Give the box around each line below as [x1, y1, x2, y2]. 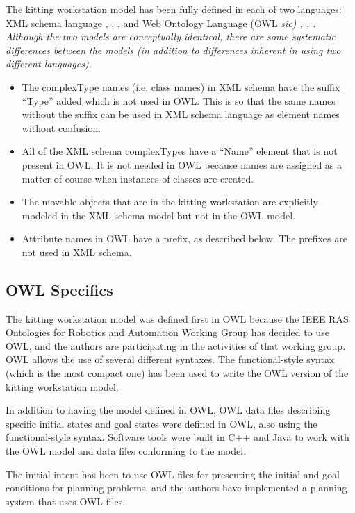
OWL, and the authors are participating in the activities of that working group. [6, 338, 346, 353]
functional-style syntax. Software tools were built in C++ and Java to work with [6, 430, 349, 444]
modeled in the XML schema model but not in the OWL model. [22, 208, 296, 222]
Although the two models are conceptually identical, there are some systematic [6, 29, 336, 44]
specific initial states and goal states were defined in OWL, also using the [6, 416, 317, 430]
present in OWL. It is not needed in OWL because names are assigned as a [22, 157, 342, 171]
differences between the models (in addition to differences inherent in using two [6, 42, 341, 57]
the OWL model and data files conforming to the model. [6, 444, 247, 458]
